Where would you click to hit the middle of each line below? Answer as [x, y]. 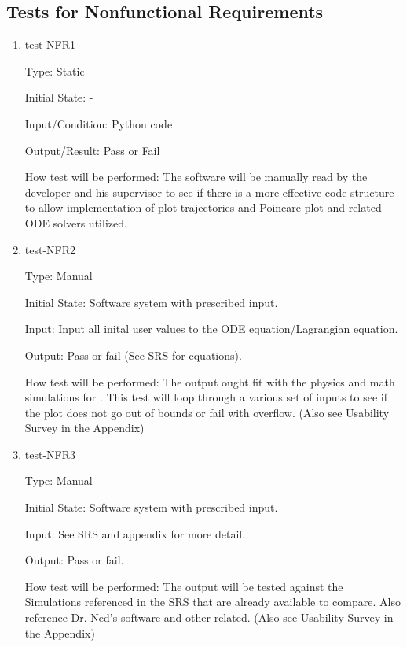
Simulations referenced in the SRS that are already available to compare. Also [213, 602]
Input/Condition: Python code [99, 123]
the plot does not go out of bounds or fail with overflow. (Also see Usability [207, 412]
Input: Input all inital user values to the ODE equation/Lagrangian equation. [211, 329]
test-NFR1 [50, 44]
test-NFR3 [50, 454]
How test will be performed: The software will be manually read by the [196, 177]
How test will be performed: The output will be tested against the [184, 586]
